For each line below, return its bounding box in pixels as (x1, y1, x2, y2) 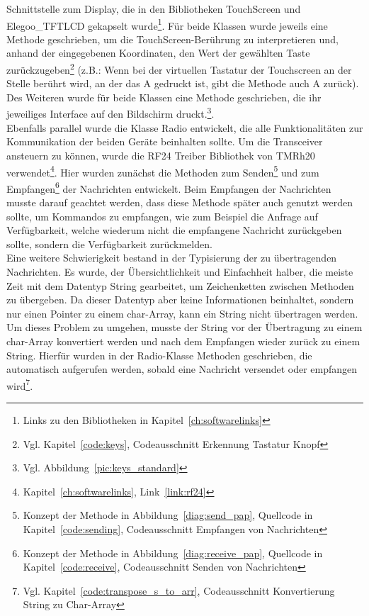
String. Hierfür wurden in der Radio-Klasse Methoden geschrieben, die (6, 347, 312, 362)
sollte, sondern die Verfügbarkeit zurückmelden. (6, 236, 212, 251)
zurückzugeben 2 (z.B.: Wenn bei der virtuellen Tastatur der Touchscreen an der (6, 60, 352, 77)
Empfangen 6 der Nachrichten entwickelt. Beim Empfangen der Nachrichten (6, 179, 331, 196)
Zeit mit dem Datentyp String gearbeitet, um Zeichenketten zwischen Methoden (6, 278, 354, 293)
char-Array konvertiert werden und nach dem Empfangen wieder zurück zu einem (6, 333, 361, 348)
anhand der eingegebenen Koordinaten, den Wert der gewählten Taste (6, 45, 310, 60)
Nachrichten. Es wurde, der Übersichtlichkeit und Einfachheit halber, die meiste (6, 264, 353, 279)
